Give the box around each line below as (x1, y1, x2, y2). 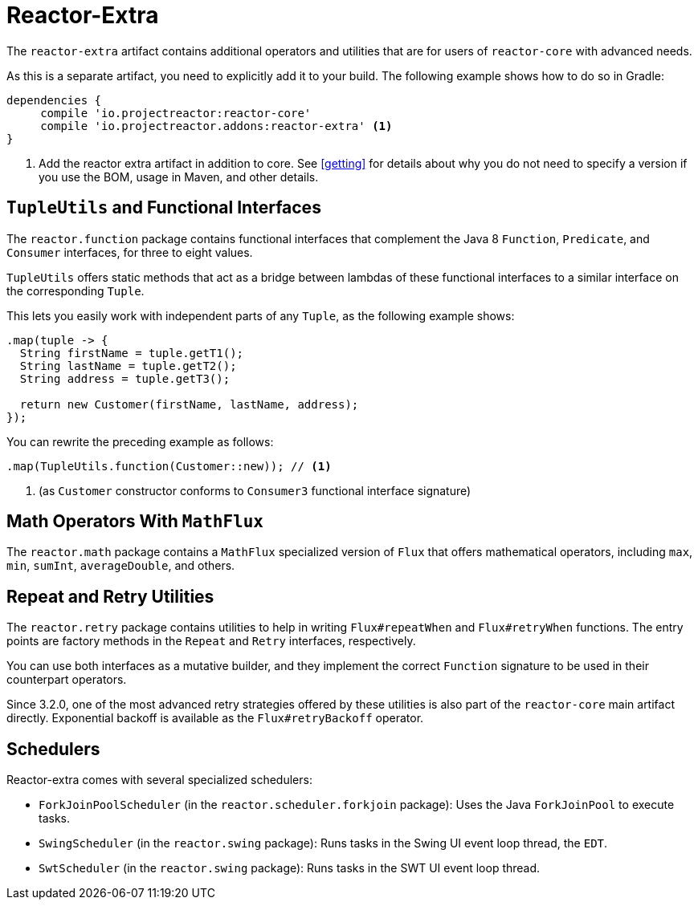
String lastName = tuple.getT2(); (19, 359, 237, 372)
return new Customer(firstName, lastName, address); (19, 397, 359, 411)
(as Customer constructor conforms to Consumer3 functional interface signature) (39, 483, 471, 498)
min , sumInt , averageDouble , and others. (6, 559, 235, 573)
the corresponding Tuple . (6, 283, 145, 298)
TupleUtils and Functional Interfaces (6, 197, 321, 218)
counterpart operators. (6, 672, 127, 687)
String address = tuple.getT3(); (19, 372, 231, 385)
